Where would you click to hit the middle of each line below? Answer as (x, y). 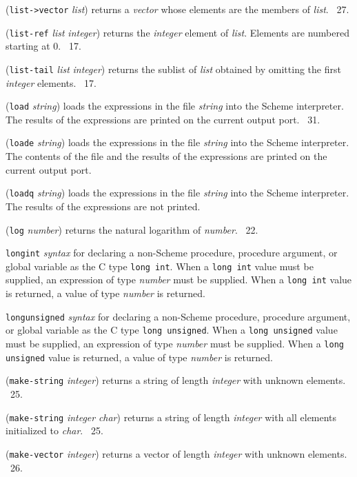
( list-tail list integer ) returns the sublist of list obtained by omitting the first (173, 69)
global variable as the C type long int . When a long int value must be (160, 266)
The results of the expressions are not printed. (103, 206)
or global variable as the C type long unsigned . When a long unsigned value (172, 330)
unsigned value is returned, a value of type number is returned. (139, 357)
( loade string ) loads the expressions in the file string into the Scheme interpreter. (177, 142)
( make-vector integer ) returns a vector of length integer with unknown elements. (176, 453)
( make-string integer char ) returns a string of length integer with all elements (171, 417)
